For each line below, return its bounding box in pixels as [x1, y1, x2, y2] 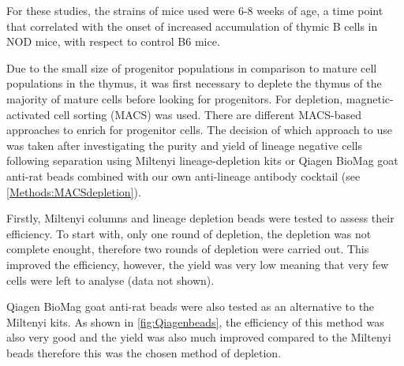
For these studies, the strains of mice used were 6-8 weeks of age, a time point [6, 2, 383, 18]
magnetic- [346, 90, 394, 106]
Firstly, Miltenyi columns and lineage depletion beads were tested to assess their [6, 210, 395, 226]
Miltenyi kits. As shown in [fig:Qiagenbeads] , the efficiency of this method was [6, 313, 384, 330]
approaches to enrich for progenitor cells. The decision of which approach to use [6, 121, 392, 138]
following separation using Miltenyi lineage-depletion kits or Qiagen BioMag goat [6, 152, 398, 169]
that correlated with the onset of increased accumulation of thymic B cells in [6, 17, 378, 34]
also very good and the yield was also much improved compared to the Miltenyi [6, 329, 391, 345]
